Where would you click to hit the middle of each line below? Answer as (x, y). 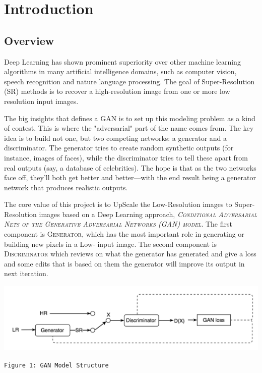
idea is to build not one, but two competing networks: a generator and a (116, 138)
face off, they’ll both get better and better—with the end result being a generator (130, 177)
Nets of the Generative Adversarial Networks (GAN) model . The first (118, 224)
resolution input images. (41, 101)
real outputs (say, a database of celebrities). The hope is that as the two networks (130, 167)
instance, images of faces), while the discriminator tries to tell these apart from (126, 157)
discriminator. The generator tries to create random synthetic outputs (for (119, 148)
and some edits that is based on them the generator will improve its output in (124, 263)
